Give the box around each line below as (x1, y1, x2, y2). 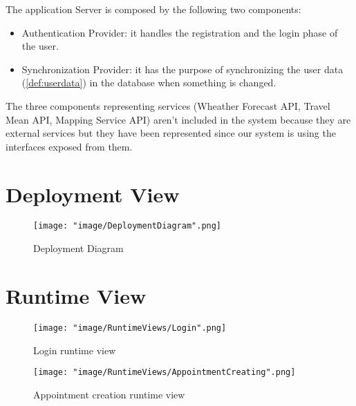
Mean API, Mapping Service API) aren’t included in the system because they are (6, 112, 351, 126)
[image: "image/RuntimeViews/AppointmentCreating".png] (33, 367, 296, 378)
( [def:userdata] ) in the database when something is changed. (21, 75, 277, 90)
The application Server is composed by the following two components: (6, 2, 301, 16)
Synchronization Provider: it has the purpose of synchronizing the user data (21, 61, 344, 76)
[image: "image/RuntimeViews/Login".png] (33, 322, 227, 333)
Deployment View (6, 180, 180, 208)
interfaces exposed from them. (6, 139, 133, 153)
